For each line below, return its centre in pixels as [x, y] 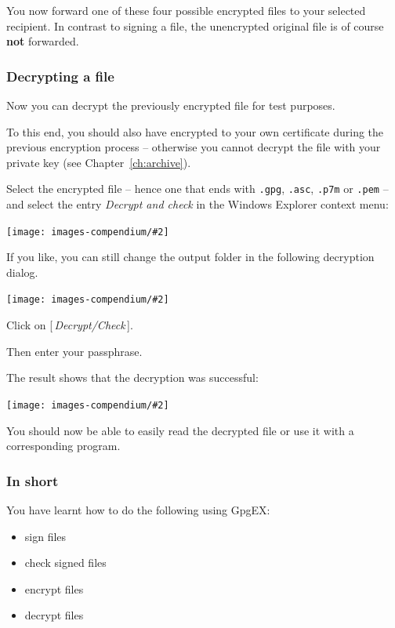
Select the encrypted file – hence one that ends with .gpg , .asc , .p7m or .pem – [197, 189]
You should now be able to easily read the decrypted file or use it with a [180, 430]
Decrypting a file [60, 76]
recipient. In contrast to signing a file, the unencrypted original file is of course [195, 25]
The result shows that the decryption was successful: [132, 378]
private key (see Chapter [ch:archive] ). [99, 162]
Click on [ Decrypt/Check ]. [70, 325]
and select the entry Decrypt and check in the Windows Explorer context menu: [197, 204]
